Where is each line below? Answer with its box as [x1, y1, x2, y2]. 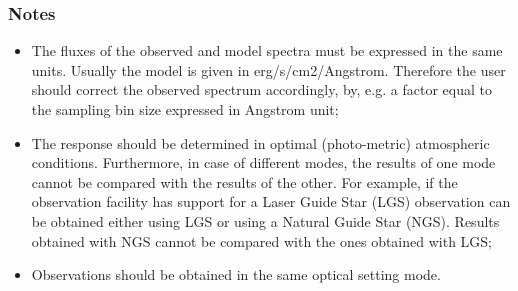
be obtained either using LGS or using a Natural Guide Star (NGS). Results [31, 210, 500, 231]
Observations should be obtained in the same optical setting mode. [31, 264, 441, 285]
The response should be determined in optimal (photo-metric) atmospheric [31, 132, 490, 153]
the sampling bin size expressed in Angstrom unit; [31, 99, 339, 119]
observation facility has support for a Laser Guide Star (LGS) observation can [31, 191, 511, 212]
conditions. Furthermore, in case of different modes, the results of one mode [31, 152, 496, 173]
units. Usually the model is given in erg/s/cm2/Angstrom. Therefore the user [31, 59, 506, 80]
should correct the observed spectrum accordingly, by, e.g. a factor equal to [31, 79, 492, 100]
